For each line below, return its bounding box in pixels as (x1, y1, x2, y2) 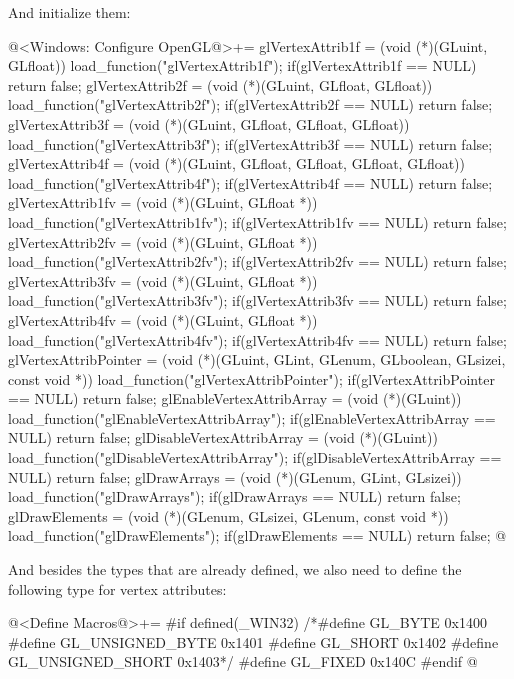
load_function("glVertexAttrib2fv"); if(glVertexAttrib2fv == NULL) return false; (8, 251, 507, 272)
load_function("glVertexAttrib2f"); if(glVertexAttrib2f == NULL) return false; (8, 94, 493, 115)
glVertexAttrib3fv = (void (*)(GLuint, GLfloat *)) (8, 270, 318, 291)
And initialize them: (8, 2, 131, 22)
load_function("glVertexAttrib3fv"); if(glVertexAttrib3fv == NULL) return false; (8, 290, 507, 311)
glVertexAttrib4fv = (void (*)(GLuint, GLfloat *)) (8, 309, 318, 330)
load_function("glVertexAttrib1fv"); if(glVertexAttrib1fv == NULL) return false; (8, 211, 507, 232)
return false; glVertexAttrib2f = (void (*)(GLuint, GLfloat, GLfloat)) (8, 74, 433, 95)
